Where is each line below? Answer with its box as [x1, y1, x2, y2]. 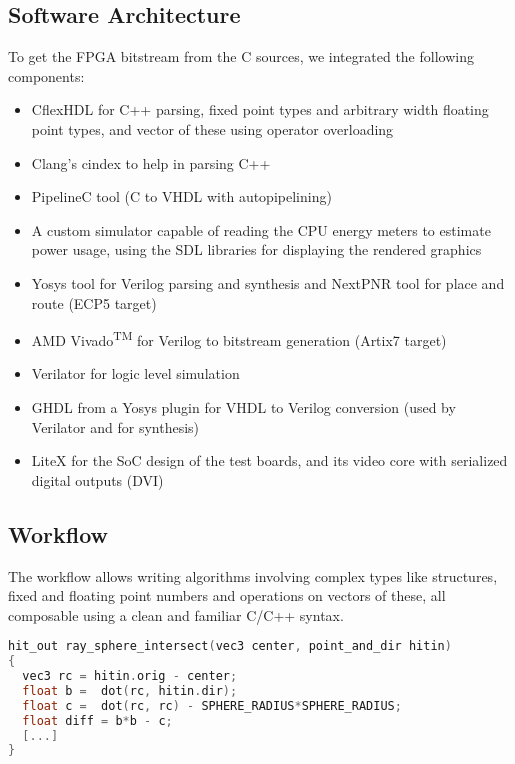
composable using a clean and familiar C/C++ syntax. [8, 604, 344, 625]
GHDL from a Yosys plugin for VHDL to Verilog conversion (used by [31, 396, 456, 417]
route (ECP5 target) [31, 292, 157, 313]
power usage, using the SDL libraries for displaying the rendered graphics [31, 239, 482, 260]
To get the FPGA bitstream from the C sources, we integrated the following [8, 46, 474, 67]
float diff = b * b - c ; [22, 713, 173, 728]
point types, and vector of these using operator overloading [31, 118, 394, 139]
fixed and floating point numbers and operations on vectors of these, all [8, 585, 446, 606]
